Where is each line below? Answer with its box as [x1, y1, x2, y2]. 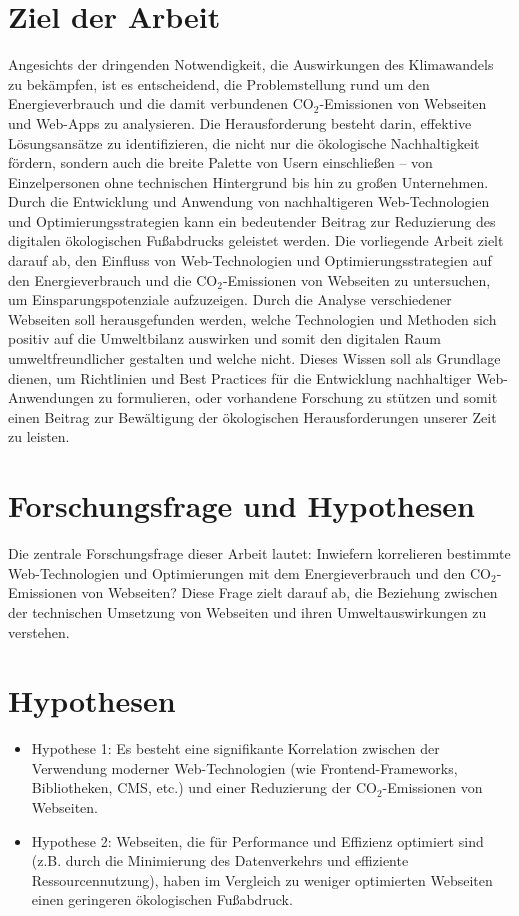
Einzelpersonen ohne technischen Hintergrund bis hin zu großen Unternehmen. [8, 171, 489, 192]
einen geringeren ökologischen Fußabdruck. [31, 889, 293, 910]
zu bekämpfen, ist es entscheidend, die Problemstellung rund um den [8, 73, 430, 94]
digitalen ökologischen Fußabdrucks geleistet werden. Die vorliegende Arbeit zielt [8, 230, 504, 251]
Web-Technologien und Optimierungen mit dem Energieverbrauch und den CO [8, 562, 492, 583]
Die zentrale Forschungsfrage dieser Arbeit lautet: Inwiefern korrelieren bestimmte [8, 543, 511, 564]
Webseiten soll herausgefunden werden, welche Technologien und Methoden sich [8, 308, 497, 329]
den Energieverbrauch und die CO [8, 269, 218, 290]
